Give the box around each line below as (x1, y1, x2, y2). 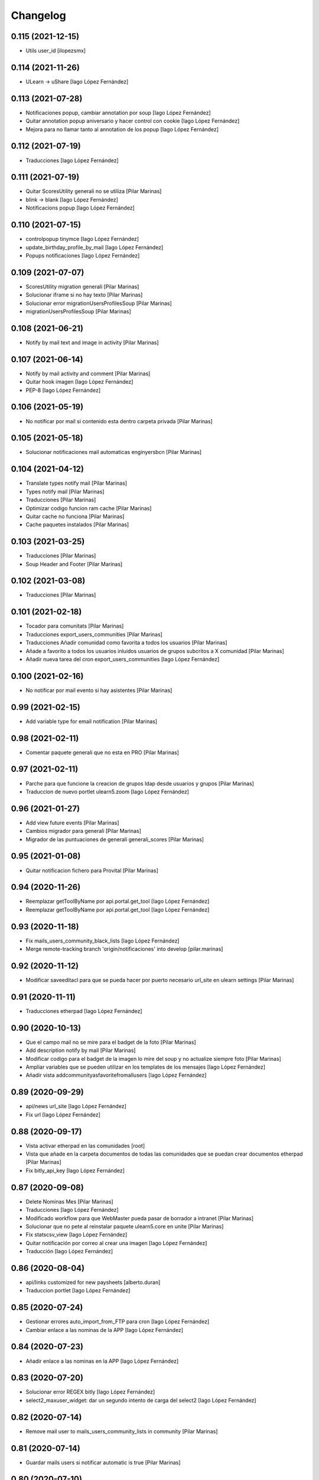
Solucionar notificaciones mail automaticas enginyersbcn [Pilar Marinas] (25, 449, 202, 456)
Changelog (11, 9, 66, 22)
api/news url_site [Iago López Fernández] (25, 1103, 126, 1110)
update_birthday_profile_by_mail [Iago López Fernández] (25, 243, 164, 251)
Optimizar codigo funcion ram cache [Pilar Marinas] (25, 504, 152, 511)
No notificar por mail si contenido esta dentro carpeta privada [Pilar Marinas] (25, 417, 213, 424)
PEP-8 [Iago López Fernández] (25, 387, 100, 394)
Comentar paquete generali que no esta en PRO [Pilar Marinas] (25, 749, 180, 756)
